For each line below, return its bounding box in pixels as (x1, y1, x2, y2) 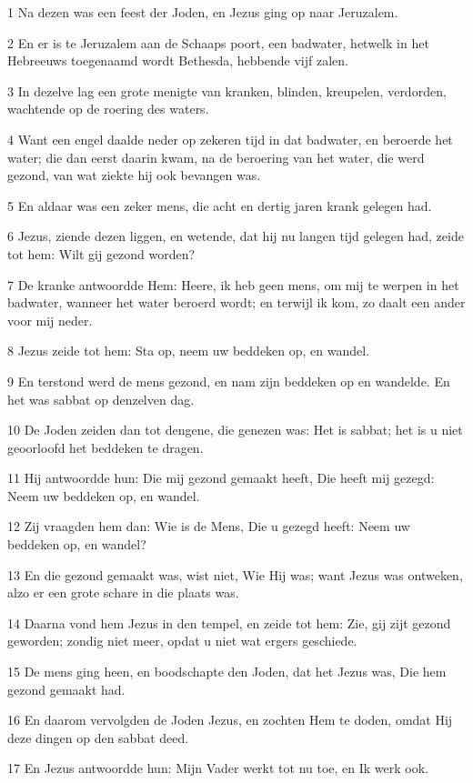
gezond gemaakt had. (7, 679, 126, 698)
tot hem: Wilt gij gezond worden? (7, 244, 196, 263)
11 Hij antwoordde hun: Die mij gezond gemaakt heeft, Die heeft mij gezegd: (7, 468, 435, 487)
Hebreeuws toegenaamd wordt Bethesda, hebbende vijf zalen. (7, 51, 348, 70)
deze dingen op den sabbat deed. (7, 728, 189, 747)
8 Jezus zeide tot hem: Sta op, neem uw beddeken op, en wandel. (7, 341, 370, 360)
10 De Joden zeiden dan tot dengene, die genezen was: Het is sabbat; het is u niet (7, 420, 463, 439)
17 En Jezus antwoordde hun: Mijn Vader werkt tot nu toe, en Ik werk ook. (7, 758, 429, 778)
